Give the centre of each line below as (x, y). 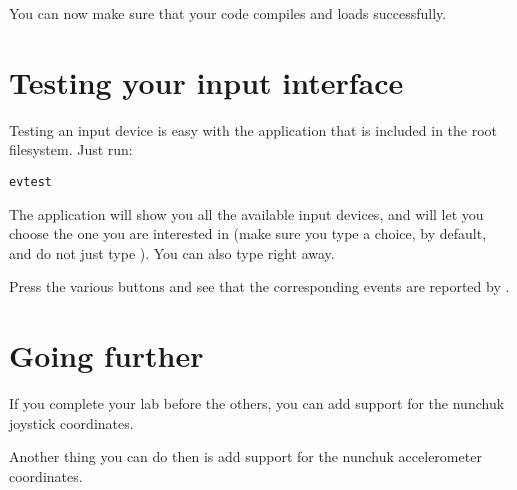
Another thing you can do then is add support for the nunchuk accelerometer (245, 456)
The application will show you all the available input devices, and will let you (246, 213)
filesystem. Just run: (71, 149)
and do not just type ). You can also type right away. (172, 252)
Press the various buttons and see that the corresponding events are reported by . (259, 286)
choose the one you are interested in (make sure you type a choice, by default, (248, 233)
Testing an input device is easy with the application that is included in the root (253, 129)
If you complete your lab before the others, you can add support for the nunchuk (257, 403)
